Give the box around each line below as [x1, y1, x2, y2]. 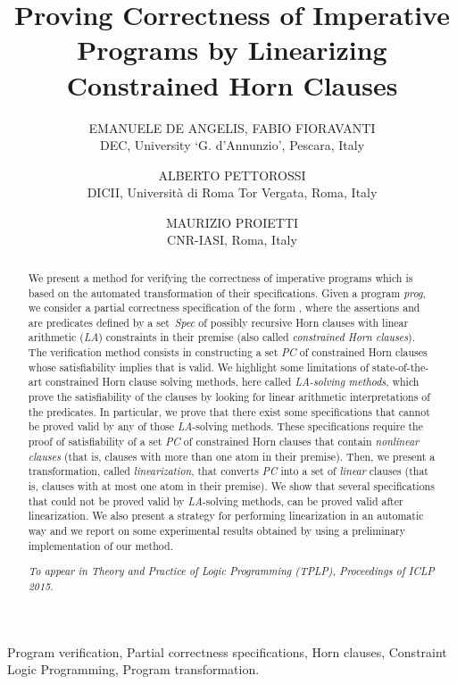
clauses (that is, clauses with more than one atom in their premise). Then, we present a [28, 448, 436, 463]
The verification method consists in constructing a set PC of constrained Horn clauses [28, 345, 428, 360]
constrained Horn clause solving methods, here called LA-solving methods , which [45, 374, 420, 389]
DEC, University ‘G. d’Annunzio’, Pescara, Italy [99, 136, 365, 154]
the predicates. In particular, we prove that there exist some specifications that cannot [28, 404, 430, 419]
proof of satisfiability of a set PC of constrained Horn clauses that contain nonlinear [28, 434, 420, 449]
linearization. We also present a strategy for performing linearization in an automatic [28, 508, 424, 523]
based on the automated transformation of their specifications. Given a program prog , [28, 285, 426, 300]
